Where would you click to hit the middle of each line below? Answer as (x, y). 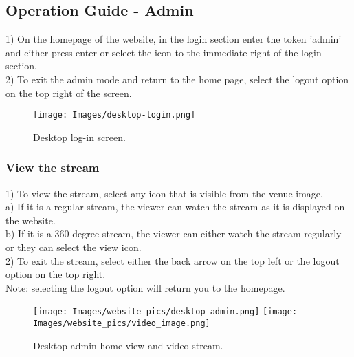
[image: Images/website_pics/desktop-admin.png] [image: (165, 312)
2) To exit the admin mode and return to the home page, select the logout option (177, 79)
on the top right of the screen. (69, 93)
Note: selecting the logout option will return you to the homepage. (145, 287)
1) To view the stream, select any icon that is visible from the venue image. (164, 193)
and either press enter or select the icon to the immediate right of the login (164, 52)
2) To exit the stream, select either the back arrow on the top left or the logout (173, 260)
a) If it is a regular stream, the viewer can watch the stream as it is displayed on (175, 207)
